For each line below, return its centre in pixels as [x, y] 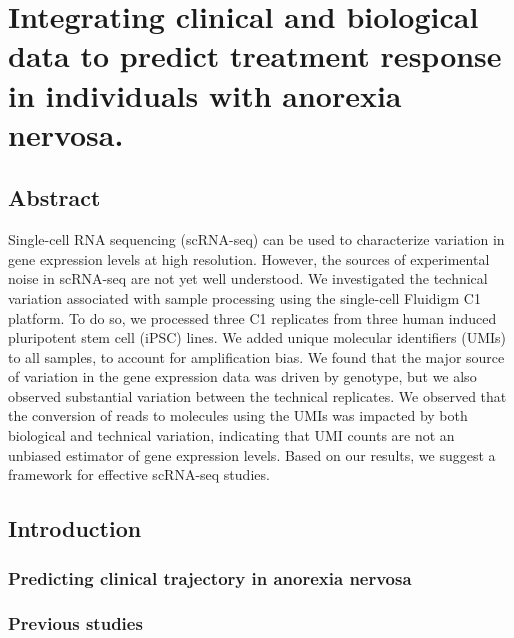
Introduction [75, 528]
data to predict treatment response [255, 55]
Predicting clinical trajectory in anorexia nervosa [210, 577]
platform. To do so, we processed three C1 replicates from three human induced [252, 317]
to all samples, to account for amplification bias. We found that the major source [256, 356]
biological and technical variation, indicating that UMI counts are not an [231, 435]
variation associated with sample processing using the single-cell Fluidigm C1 [244, 297]
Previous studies [75, 623]
